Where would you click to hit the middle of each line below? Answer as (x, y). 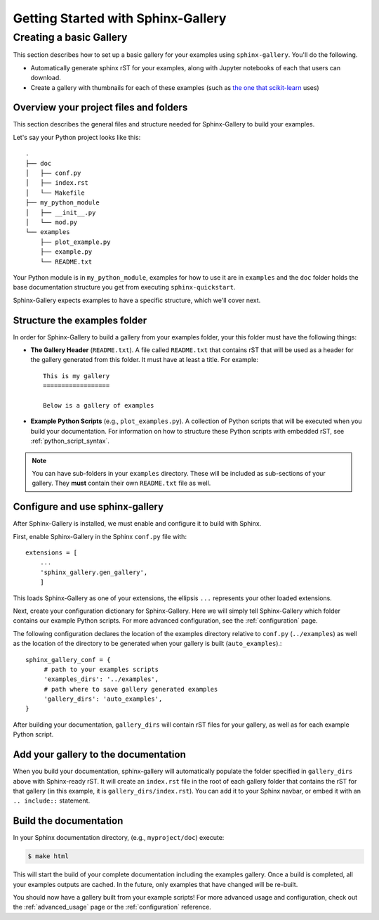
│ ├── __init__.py (61, 212)
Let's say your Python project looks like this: (77, 137)
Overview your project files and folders (100, 108)
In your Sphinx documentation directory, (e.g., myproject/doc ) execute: (119, 838)
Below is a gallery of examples (99, 405)
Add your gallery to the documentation (99, 754)
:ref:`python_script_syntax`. (70, 441)
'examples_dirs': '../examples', (101, 679)
